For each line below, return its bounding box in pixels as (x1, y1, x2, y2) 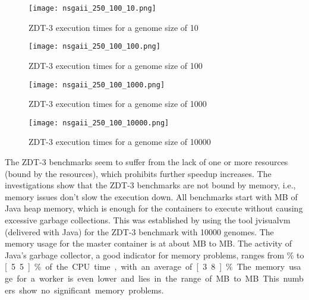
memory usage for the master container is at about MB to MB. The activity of (5, 237, 292, 250)
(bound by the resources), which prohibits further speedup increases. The (5, 167, 272, 179)
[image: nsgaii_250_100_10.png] (29, 4, 156, 12)
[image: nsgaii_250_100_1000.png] (29, 80, 165, 89)
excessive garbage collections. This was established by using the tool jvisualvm (5, 213, 291, 226)
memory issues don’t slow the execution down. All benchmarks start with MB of (5, 190, 298, 203)
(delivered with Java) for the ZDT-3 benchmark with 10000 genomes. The (5, 225, 274, 238)
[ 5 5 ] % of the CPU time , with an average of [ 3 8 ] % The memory (5, 260, 285, 273)
